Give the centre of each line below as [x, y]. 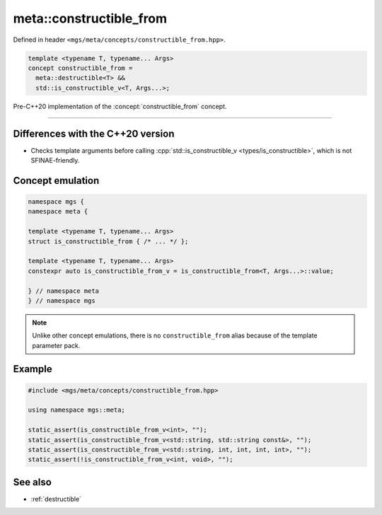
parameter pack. [56, 345]
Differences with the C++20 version [94, 133]
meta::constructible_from [90, 18]
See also [33, 482]
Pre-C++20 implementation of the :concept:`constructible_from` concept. [120, 106]
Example [33, 369]
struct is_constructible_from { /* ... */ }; [108, 241]
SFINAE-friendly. [55, 160]
